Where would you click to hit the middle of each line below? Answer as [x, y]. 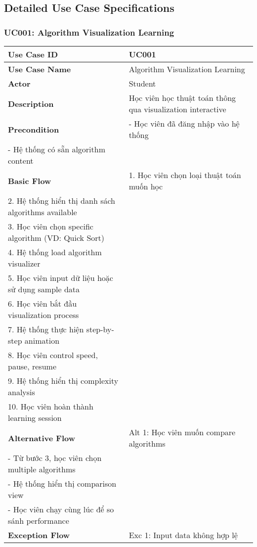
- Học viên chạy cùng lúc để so [61, 509]
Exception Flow [39, 535]
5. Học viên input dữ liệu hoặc [61, 278]
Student [142, 83]
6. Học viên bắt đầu [43, 303]
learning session [35, 418]
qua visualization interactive [177, 109]
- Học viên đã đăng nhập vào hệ [184, 123]
